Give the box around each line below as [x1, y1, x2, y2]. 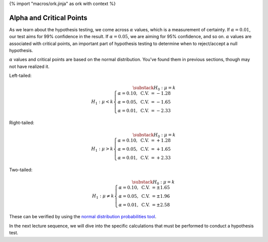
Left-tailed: [9, 72, 32, 79]
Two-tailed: [9, 167, 33, 173]
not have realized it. [9, 63, 50, 69]
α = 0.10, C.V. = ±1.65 [118, 184, 170, 190]
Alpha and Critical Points [9, 13, 88, 22]
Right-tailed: [9, 120, 35, 125]
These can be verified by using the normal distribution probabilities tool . [9, 214, 156, 220]
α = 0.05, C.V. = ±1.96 [118, 193, 170, 199]
